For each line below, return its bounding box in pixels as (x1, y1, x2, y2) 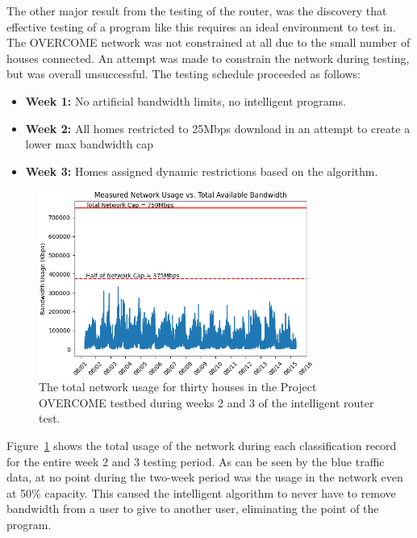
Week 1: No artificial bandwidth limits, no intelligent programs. (25, 92, 346, 109)
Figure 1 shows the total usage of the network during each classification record (6, 436, 397, 453)
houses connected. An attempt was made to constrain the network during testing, (6, 49, 410, 66)
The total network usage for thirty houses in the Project (39, 378, 317, 395)
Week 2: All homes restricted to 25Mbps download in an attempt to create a (25, 119, 411, 136)
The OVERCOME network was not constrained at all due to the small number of (6, 34, 411, 51)
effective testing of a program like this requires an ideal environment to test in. (6, 18, 396, 35)
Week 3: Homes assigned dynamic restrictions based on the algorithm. (25, 162, 378, 179)
